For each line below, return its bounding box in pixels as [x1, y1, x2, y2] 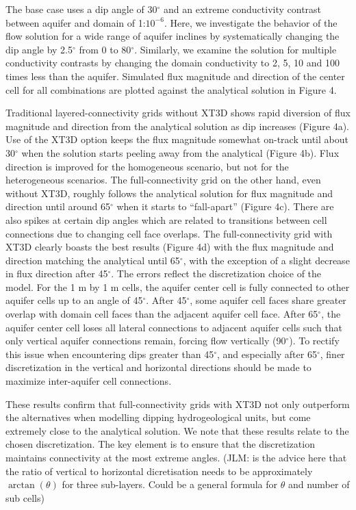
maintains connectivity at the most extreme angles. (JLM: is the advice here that [5, 450, 347, 464]
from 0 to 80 [79, 42, 131, 56]
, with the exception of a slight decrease [183, 253, 350, 267]
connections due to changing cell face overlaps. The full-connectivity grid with [5, 226, 333, 240]
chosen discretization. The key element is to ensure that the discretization [5, 437, 315, 451]
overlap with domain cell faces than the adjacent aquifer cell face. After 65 [5, 307, 318, 321]
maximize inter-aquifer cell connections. [5, 374, 172, 388]
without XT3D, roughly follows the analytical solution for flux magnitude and [5, 186, 333, 200]
